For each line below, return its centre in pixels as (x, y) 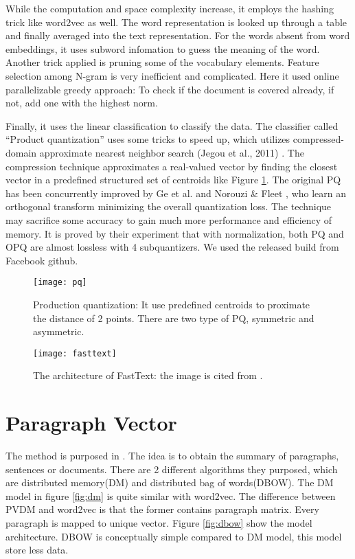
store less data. (37, 550)
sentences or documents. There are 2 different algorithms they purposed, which (172, 469)
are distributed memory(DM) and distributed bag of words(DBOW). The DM (170, 482)
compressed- (318, 139)
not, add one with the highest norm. (82, 103)
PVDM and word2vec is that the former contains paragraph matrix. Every (162, 509)
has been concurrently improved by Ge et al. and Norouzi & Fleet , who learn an (176, 193)
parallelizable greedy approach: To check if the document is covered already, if (170, 89)
